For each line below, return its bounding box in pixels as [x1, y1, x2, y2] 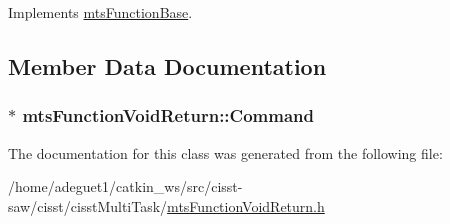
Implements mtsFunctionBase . [8, 2, 193, 22]
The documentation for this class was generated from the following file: [8, 142, 443, 163]
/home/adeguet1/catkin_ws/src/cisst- [8, 176, 243, 197]
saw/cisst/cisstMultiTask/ [8, 195, 168, 216]
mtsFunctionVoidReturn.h [167, 195, 325, 216]
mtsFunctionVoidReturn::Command [22, 103, 314, 128]
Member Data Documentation [8, 50, 327, 81]
